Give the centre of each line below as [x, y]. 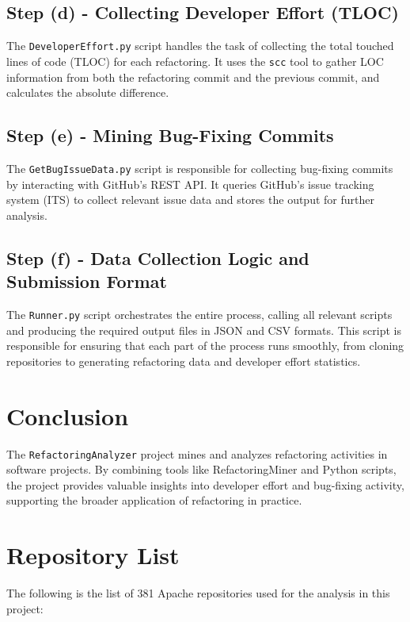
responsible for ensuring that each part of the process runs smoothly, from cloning [205, 346]
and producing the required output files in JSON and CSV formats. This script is [204, 330]
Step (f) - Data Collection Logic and [158, 257]
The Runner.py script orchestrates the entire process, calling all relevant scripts [199, 314]
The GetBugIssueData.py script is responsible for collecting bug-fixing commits [200, 168]
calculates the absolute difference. [88, 92]
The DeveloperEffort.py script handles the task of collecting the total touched [200, 46]
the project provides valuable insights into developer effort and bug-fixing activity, [205, 484]
